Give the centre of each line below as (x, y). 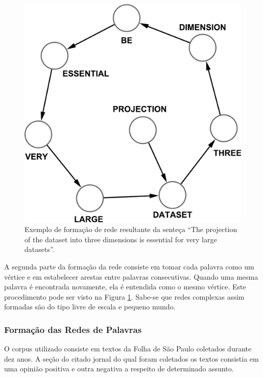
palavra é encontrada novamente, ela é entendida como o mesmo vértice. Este (125, 287)
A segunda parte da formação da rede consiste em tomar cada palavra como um (129, 267)
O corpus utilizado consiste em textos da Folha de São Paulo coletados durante (128, 349)
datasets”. (40, 249)
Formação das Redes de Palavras (73, 329)
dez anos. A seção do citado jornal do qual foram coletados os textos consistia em (131, 358)
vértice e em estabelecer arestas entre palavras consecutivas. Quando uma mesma (131, 276)
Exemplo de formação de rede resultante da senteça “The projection (131, 229)
